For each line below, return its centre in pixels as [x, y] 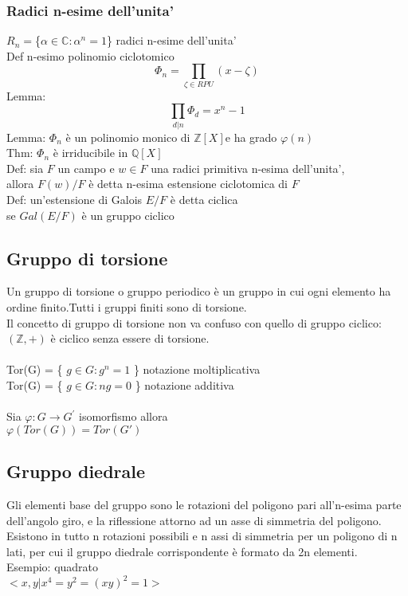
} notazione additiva [184, 384]
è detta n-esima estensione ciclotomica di [188, 184]
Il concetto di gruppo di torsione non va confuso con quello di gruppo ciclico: [194, 322]
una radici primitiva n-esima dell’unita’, [248, 168]
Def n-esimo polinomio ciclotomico [90, 55]
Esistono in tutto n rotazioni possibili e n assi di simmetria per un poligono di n [202, 536]
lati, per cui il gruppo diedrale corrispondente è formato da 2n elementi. [182, 551]
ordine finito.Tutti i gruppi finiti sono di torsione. [127, 307]
